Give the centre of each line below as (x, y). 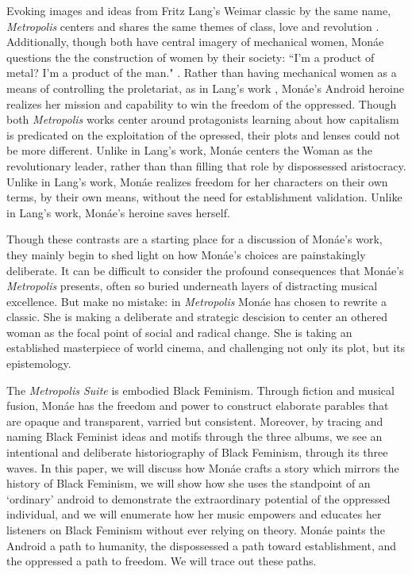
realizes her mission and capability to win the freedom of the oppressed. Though (202, 103)
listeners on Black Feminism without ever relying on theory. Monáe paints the (196, 530)
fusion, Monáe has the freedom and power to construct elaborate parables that (198, 406)
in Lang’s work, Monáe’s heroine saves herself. (118, 212)
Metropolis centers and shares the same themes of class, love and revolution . (193, 26)
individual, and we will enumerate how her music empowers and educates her (194, 514)
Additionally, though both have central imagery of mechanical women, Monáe (195, 42)
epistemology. (39, 364)
